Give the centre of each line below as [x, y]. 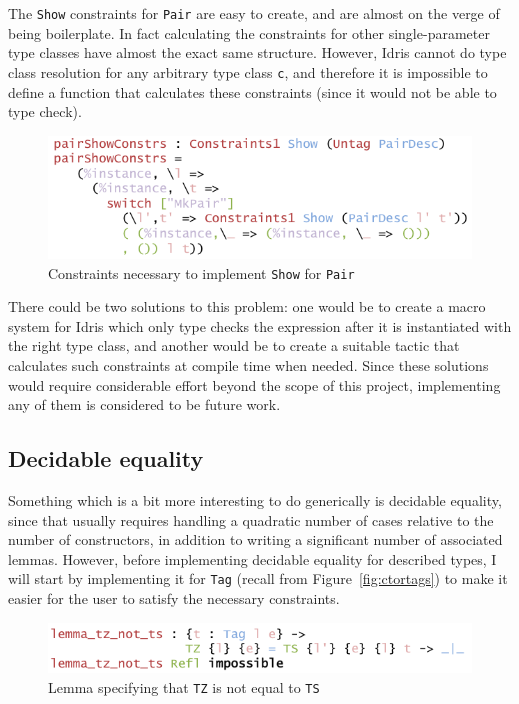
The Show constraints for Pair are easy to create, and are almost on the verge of [254, 13]
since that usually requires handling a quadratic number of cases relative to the [251, 519]
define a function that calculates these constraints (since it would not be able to [252, 91]
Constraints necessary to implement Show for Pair [201, 272]
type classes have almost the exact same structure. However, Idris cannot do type [257, 52]
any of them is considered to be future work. [144, 404]
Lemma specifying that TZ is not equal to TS [184, 686]
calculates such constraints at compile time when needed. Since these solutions [248, 364]
